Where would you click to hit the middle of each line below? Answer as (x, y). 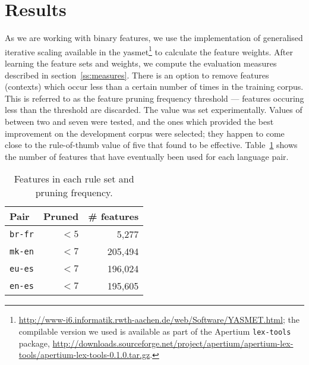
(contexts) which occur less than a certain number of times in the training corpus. (154, 86)
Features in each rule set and (74, 179)
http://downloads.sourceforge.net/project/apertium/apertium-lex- (173, 343)
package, (34, 343)
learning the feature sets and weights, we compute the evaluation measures (141, 63)
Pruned (61, 216)
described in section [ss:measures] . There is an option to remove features (137, 75)
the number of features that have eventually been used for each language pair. (147, 156)
